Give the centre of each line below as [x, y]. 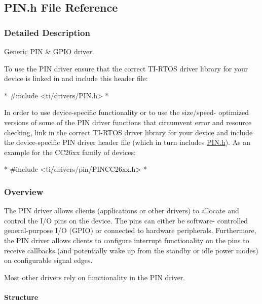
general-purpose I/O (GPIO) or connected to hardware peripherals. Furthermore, [130, 230]
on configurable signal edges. [48, 260]
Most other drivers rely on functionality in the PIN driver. [95, 277]
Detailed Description [47, 32]
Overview [24, 191]
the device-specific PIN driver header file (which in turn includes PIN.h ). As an [127, 142]
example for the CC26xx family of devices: [70, 152]
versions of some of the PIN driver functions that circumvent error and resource [128, 122]
